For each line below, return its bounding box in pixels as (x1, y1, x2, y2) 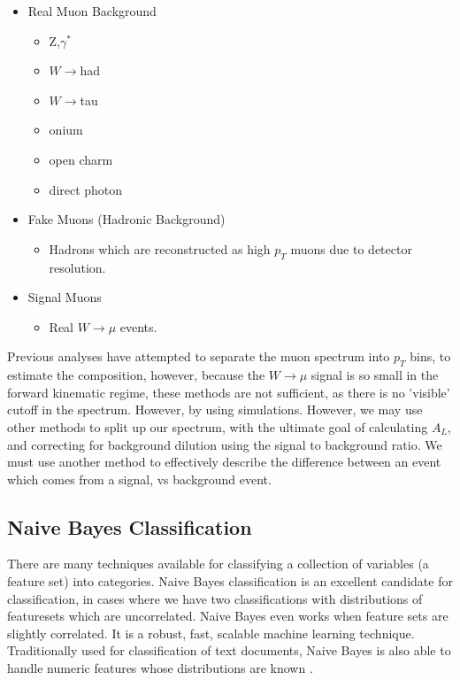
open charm (49, 150, 113, 168)
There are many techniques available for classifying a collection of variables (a (7, 554, 429, 573)
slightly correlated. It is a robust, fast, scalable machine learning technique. (7, 623, 415, 642)
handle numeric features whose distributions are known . (7, 659, 313, 677)
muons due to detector (290, 239, 412, 258)
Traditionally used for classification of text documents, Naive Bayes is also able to (7, 641, 451, 660)
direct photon (49, 180, 123, 198)
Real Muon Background (27, 2, 157, 19)
